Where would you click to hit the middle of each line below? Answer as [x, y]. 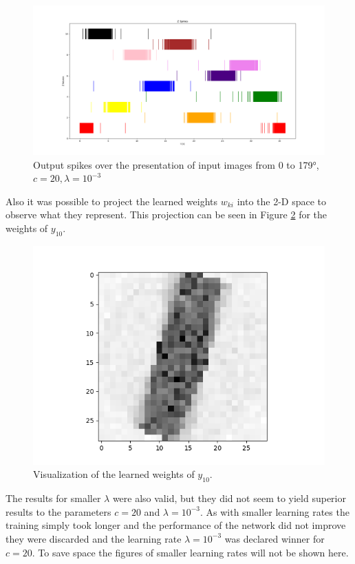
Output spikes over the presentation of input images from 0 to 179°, [176, 164]
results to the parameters [58, 511]
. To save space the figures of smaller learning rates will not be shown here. [190, 552]
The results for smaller [53, 498]
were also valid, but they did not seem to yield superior [229, 498]
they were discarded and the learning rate [94, 538]
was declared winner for [275, 538]
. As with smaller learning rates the [275, 511]
